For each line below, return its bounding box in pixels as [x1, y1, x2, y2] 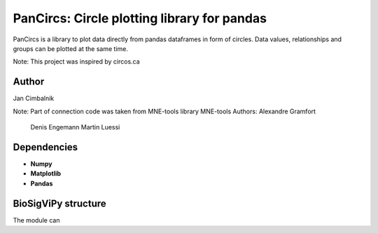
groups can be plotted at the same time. [13, 44, 129, 52]
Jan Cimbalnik [13, 94, 55, 103]
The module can [13, 216, 60, 224]
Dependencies [13, 141, 78, 153]
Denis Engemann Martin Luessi [30, 123, 120, 132]
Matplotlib [30, 169, 62, 178]
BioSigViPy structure [13, 197, 106, 209]
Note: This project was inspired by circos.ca [13, 57, 140, 66]
